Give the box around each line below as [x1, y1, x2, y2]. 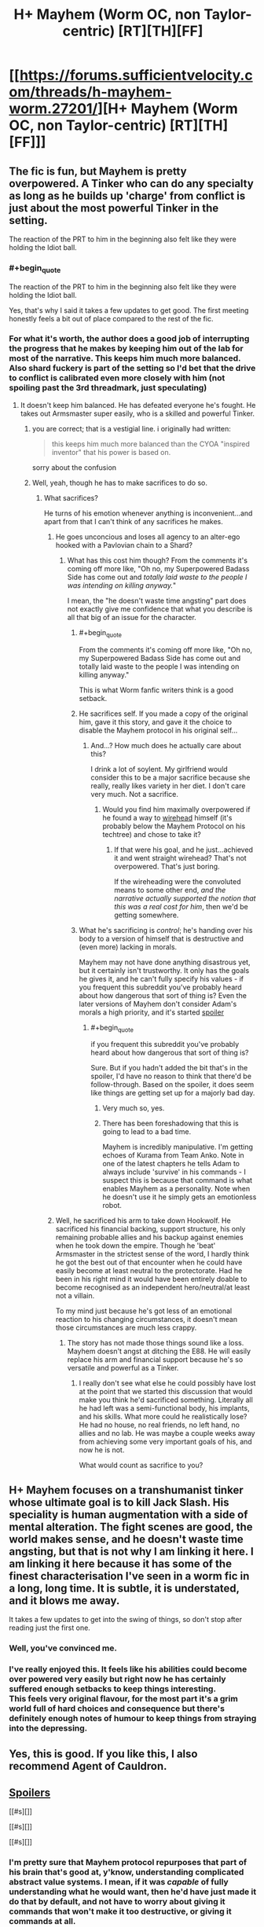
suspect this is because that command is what [102, 1176, 253, 1185]
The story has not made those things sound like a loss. [67, 1338, 244, 1348]
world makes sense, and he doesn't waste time [9, 1532, 244, 1546]
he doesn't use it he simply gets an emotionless [102, 1192, 257, 1202]
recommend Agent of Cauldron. [9, 1759, 167, 1773]
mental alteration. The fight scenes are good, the [9, 1520, 254, 1533]
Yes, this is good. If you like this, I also [9, 1747, 198, 1760]
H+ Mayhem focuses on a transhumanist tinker [9, 1483, 244, 1496]
